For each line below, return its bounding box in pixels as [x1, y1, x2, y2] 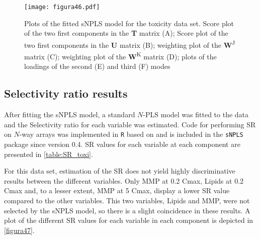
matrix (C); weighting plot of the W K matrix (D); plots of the [24, 50, 217, 61]
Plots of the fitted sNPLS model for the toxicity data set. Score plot [24, 18, 234, 28]
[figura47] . [4, 224, 35, 235]
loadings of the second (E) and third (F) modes [24, 61, 170, 71]
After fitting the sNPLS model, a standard [4, 109, 135, 120]
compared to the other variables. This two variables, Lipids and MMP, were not [4, 195, 250, 205]
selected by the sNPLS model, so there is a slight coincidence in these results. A [4, 205, 250, 215]
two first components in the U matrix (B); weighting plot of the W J [24, 38, 235, 50]
